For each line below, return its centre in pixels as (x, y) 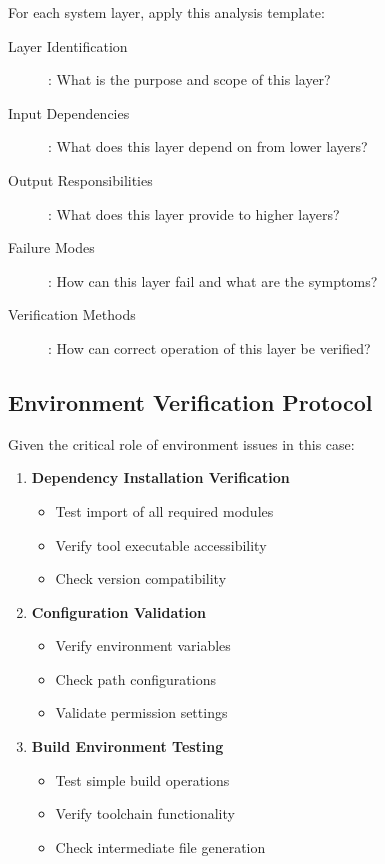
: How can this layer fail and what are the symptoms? (213, 280)
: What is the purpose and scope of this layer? (189, 79)
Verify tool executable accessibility (161, 544)
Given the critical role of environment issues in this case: (181, 443)
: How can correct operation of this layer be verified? (209, 347)
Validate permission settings (141, 712)
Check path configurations (135, 678)
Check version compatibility (141, 578)
